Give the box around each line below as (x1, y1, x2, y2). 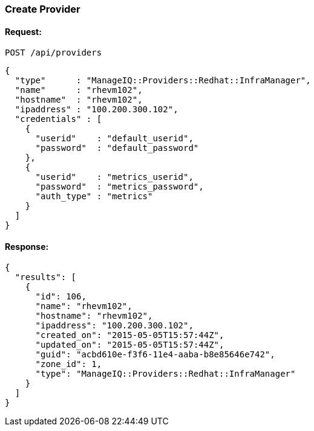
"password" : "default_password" (35, 143, 199, 153)
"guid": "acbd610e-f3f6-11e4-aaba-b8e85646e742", (35, 350, 275, 360)
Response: (5, 241, 49, 252)
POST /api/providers (5, 48, 102, 58)
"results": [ (15, 272, 77, 283)
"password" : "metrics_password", (35, 182, 204, 192)
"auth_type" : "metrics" (35, 191, 153, 202)
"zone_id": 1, (35, 359, 102, 369)
